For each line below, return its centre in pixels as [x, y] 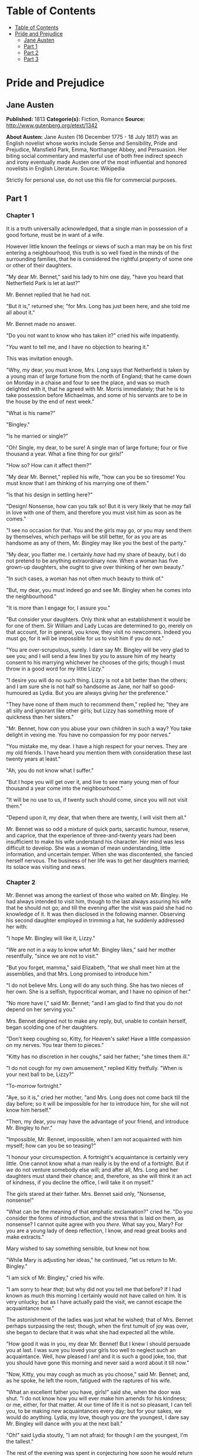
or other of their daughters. [39, 265]
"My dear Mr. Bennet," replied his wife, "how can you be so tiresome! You [96, 477]
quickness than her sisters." [40, 717]
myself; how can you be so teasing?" [51, 1145]
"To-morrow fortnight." [34, 1085]
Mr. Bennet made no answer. [41, 324]
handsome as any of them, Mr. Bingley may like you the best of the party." [96, 543]
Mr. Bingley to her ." [30, 1128]
